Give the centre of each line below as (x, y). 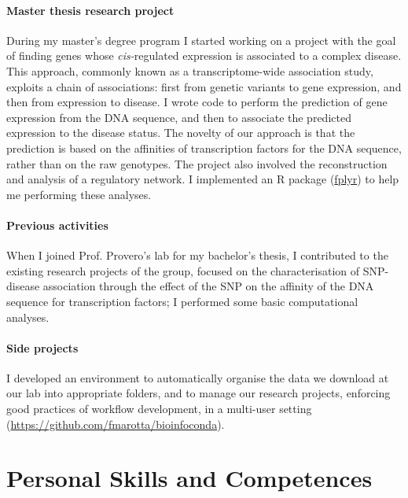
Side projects (42, 347)
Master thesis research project (90, 10)
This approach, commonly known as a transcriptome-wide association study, (190, 70)
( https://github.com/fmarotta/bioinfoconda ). (116, 424)
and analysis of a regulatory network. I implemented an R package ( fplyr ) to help (203, 179)
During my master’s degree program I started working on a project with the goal (201, 40)
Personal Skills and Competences (189, 478)
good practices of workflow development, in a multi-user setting (159, 409)
